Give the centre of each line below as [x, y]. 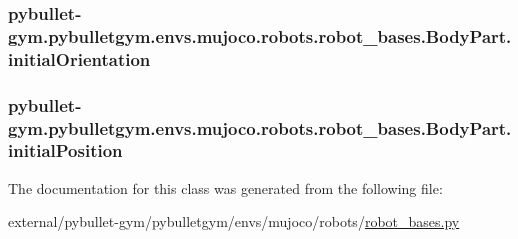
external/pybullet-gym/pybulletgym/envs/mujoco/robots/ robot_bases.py [234, 221]
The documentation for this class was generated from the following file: [225, 187]
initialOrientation [79, 58]
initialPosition [65, 150]
